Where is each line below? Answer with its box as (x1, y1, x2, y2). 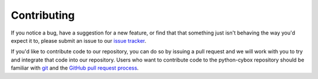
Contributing (11, 9, 75, 22)
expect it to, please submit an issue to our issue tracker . (11, 37, 147, 44)
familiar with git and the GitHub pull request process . (11, 64, 139, 71)
